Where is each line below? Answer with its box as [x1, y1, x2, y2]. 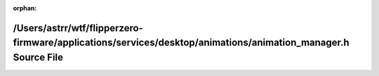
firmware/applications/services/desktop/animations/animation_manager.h [13, 37, 350, 49]
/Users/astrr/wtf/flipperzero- [13, 22, 143, 34]
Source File [13, 52, 63, 63]
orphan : [13, 4, 37, 12]
